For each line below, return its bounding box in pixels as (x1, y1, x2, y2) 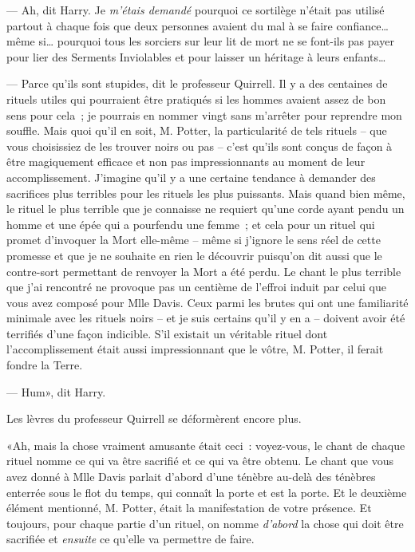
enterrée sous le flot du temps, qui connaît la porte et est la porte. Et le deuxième (6, 483, 407, 500)
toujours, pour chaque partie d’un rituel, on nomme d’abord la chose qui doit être (6, 515, 404, 531)
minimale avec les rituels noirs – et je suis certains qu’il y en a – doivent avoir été (6, 310, 405, 326)
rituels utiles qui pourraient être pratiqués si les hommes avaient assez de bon (6, 90, 386, 107)
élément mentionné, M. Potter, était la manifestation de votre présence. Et (6, 499, 372, 516)
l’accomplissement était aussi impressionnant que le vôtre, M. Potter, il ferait (6, 341, 384, 357)
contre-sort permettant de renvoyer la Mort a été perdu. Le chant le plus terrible (6, 262, 401, 279)
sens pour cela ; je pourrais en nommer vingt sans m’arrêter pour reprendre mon (6, 106, 402, 123)
